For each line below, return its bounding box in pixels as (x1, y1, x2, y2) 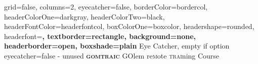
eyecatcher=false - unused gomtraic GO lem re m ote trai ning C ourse (4, 50, 220, 60)
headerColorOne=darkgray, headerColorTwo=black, (4, 11, 165, 21)
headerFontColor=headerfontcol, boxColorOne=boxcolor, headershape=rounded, (4, 21, 254, 31)
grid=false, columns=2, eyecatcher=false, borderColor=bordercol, (4, 1, 208, 11)
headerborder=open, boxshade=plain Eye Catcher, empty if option (4, 40, 230, 51)
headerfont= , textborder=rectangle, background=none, (4, 30, 196, 41)
